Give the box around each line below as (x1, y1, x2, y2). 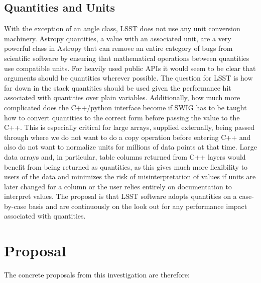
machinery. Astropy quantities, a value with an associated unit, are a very (4, 33, 231, 43)
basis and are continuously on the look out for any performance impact (29, 200, 247, 211)
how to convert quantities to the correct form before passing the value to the (4, 112, 240, 122)
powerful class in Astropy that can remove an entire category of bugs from (4, 43, 233, 53)
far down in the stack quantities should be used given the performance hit (4, 82, 231, 93)
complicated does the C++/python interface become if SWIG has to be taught (4, 102, 247, 112)
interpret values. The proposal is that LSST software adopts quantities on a (4, 191, 237, 201)
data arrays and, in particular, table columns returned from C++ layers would (4, 151, 246, 162)
